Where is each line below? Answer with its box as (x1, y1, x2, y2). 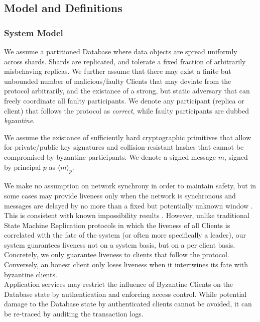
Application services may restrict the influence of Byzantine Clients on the (4, 279, 233, 289)
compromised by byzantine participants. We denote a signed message (4, 151, 216, 162)
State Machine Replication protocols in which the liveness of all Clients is (4, 220, 230, 230)
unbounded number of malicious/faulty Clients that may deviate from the (4, 75, 231, 86)
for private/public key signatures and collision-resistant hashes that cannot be (4, 142, 244, 152)
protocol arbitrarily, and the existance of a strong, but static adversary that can (4, 85, 250, 96)
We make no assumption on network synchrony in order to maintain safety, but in (4, 180, 256, 191)
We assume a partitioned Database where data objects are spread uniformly (4, 46, 237, 56)
